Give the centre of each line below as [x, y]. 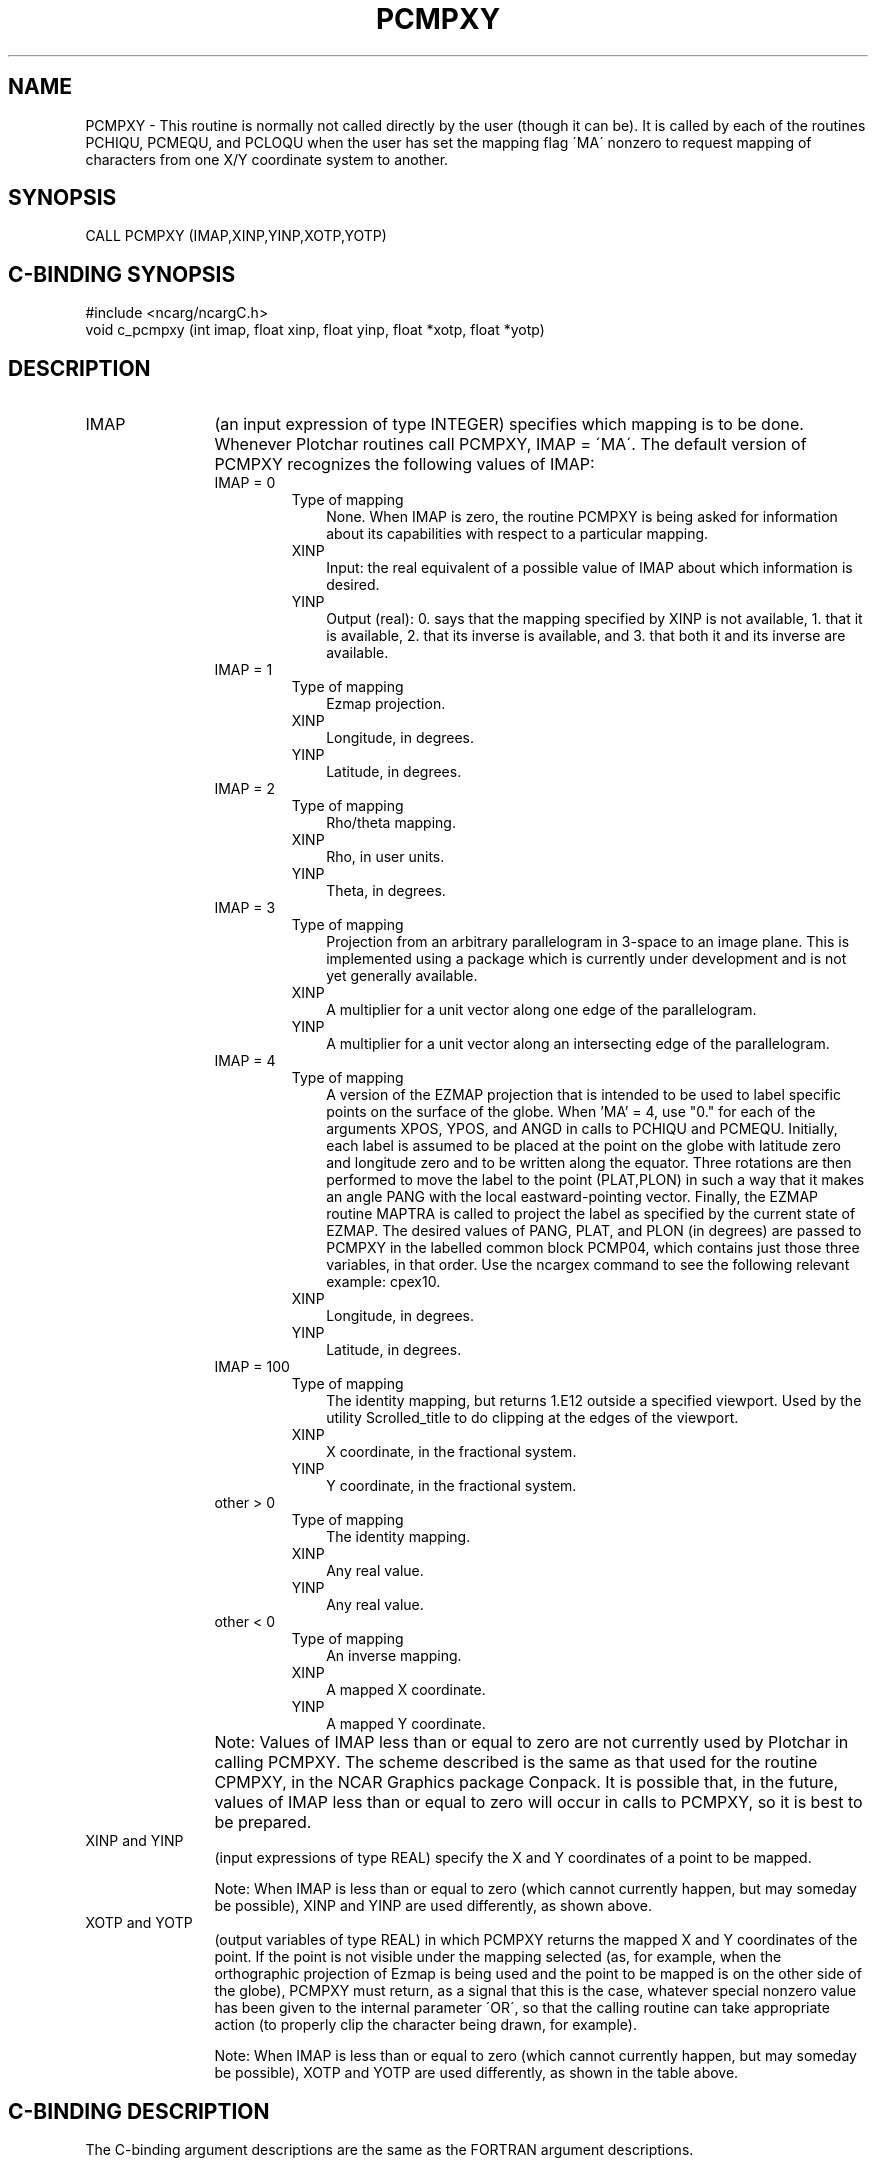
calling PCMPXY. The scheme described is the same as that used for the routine [516, 1762]
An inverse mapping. [394, 1656]
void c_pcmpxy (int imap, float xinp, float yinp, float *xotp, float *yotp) [315, 330]
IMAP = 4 [245, 1061]
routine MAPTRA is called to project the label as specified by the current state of [591, 1214]
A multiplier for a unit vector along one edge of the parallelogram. [541, 1010]
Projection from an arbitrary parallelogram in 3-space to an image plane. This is [588, 942]
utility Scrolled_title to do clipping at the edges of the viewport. [532, 1418]
